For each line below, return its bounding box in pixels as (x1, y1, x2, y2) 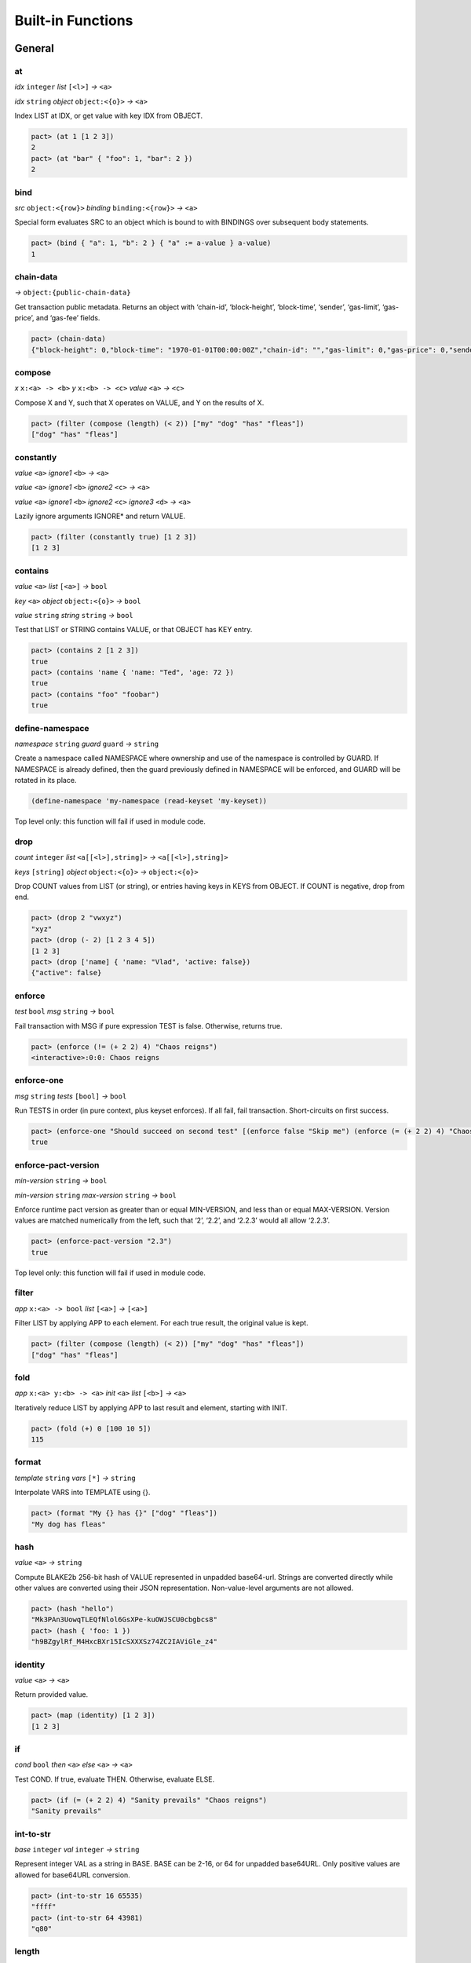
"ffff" (31, 1903, 57, 1911)
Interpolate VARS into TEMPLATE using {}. (14, 1488, 151, 1497)
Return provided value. (14, 1690, 89, 1699)
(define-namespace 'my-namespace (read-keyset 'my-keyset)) (31, 797, 268, 806)
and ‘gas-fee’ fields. (35, 313, 100, 323)
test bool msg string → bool (14, 1007, 115, 1016)
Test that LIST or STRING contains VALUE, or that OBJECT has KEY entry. (14, 625, 253, 634)
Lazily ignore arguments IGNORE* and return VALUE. (14, 511, 186, 521)
